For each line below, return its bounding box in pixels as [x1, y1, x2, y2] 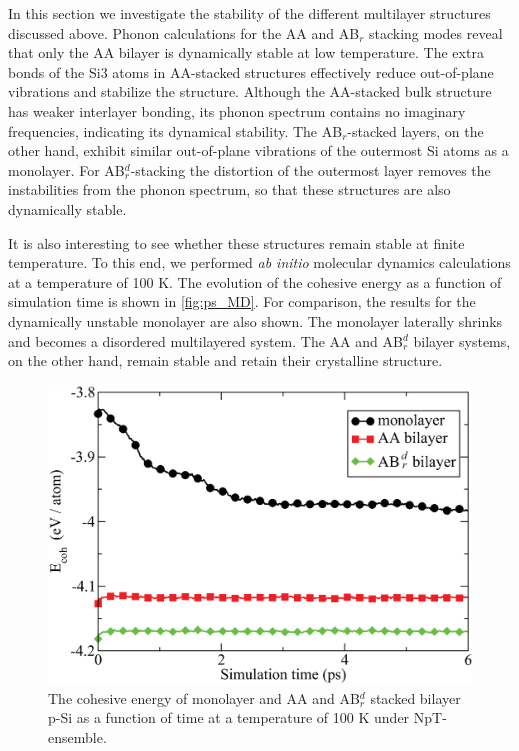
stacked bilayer [370, 687, 461, 708]
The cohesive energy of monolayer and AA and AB [48, 687, 360, 708]
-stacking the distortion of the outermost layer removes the [130, 159, 491, 180]
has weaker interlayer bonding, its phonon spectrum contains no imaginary [8, 100, 466, 121]
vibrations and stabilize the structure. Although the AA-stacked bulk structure [8, 81, 492, 102]
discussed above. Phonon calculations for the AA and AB [8, 22, 360, 43]
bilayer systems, [413, 330, 511, 351]
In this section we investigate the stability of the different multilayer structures [8, 3, 491, 23]
